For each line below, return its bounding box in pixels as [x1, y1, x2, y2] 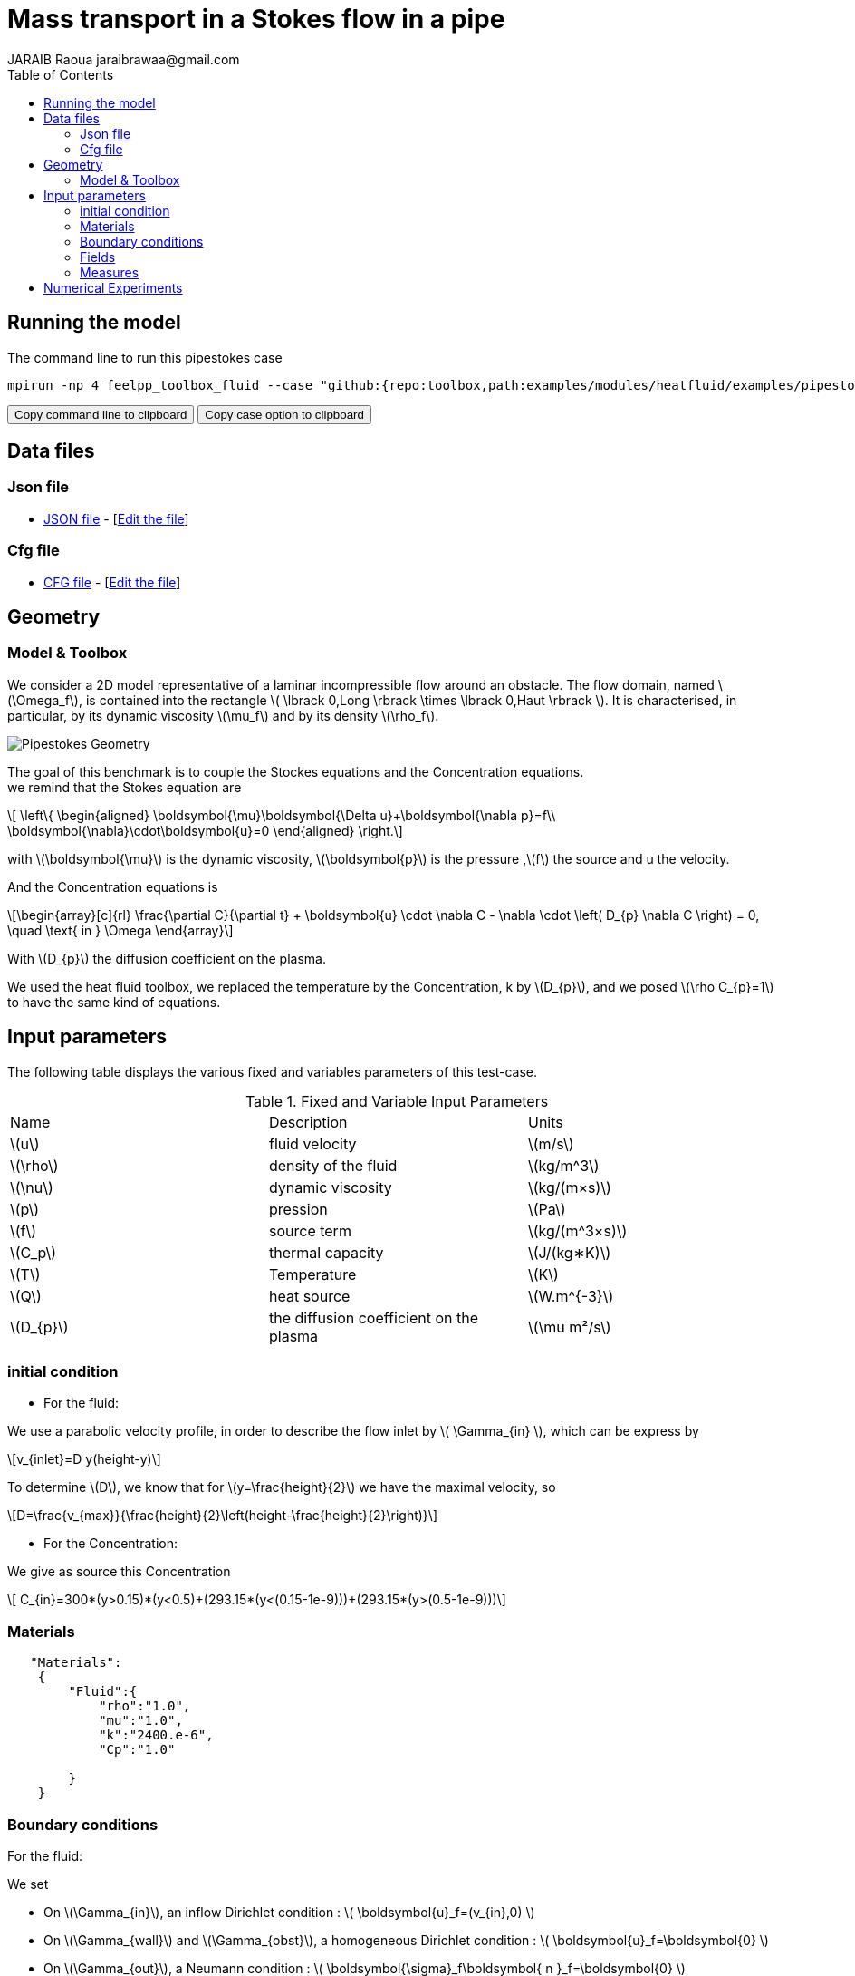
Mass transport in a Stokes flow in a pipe [7, 4, 505, 34]
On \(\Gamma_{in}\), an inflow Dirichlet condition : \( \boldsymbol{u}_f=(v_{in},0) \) [43, 1903, 535, 1920]
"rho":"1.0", [99, 1699, 191, 1714]
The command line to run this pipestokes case [7, 349, 283, 365]
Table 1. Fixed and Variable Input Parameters [245, 1091, 549, 1110]
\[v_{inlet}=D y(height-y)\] [7, 1451, 161, 1467]
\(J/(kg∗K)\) [527, 1243, 611, 1262]
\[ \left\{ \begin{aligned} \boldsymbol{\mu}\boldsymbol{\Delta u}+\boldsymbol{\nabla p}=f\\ [7, 807, 556, 823]
